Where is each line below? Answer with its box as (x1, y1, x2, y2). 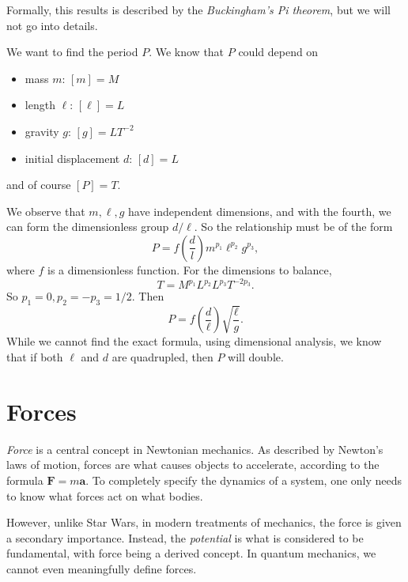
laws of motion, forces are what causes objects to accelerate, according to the (6, 456, 380, 473)
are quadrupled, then (111, 349, 213, 365)
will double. (228, 349, 284, 365)
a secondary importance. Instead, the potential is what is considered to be (6, 529, 364, 546)
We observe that (6, 202, 85, 219)
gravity (25, 123, 59, 139)
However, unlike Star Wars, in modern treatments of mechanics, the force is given (6, 514, 402, 531)
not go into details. (6, 17, 98, 33)
